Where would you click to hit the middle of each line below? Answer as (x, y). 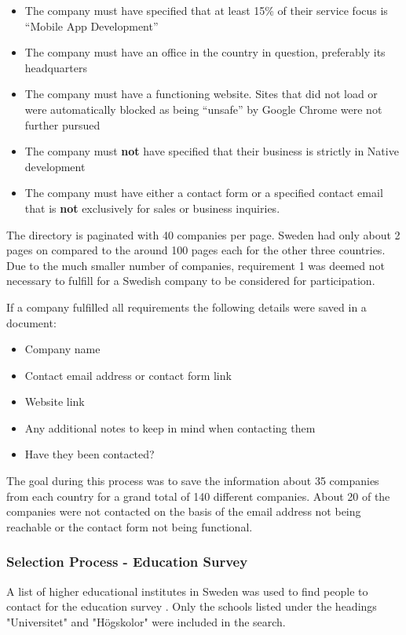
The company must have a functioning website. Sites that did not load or (201, 94)
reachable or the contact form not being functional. (130, 526)
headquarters (56, 67)
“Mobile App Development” (91, 26)
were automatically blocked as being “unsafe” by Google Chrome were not (203, 109)
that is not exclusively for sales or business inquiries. (152, 208)
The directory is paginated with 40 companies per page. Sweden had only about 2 (203, 234)
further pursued (62, 124)
